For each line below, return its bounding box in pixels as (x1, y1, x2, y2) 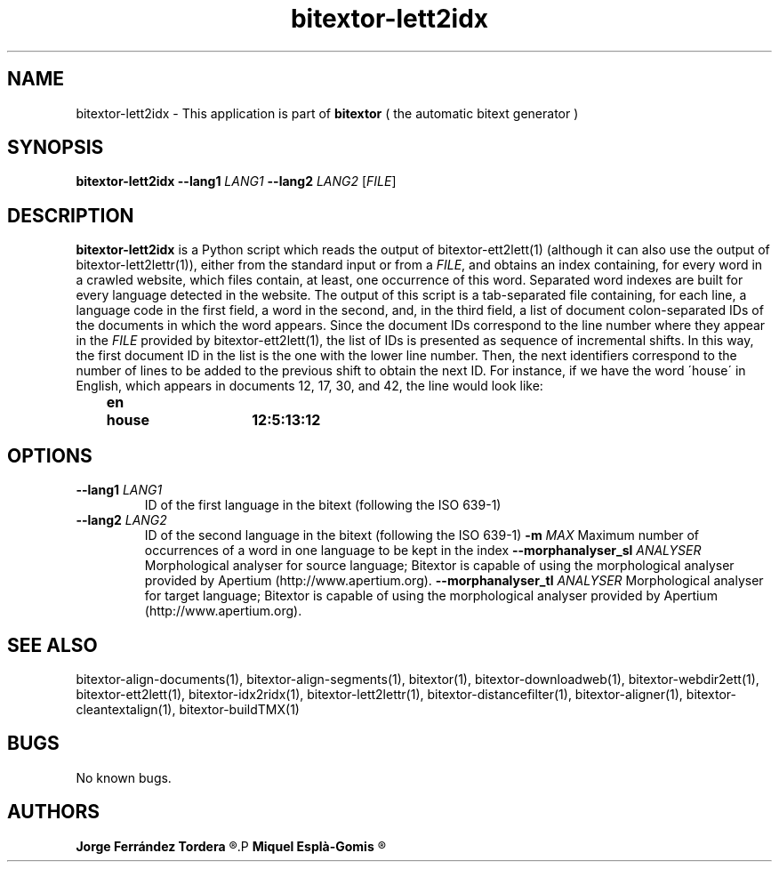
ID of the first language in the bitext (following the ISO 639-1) (144, 497, 502, 513)
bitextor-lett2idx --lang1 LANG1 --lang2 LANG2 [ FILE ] (76, 173, 397, 189)
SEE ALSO (7, 633, 98, 656)
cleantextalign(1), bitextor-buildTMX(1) (76, 701, 300, 717)
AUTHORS (7, 801, 100, 824)
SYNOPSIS (7, 136, 104, 159)
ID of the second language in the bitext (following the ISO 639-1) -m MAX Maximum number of (144, 527, 700, 543)
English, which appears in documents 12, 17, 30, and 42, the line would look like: (76, 378, 543, 394)
